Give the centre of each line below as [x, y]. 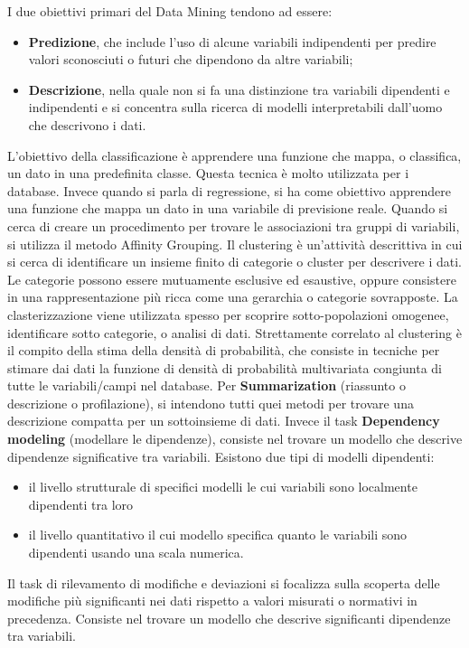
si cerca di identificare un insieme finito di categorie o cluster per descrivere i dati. [234, 262]
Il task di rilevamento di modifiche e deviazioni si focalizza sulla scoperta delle [224, 582]
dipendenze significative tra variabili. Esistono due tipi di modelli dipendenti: [221, 456]
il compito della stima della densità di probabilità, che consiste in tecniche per [224, 350]
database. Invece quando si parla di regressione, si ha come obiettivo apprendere [229, 190]
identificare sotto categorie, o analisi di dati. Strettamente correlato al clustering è [234, 332]
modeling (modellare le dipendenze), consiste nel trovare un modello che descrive [235, 439]
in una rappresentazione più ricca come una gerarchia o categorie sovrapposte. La [233, 297]
